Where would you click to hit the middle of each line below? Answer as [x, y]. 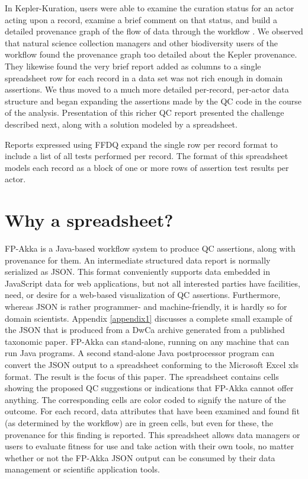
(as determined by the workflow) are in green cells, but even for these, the [139, 422]
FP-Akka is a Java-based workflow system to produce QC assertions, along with [150, 248]
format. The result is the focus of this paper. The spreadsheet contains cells [142, 376]
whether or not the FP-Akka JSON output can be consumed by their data [140, 457]
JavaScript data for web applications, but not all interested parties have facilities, [153, 283]
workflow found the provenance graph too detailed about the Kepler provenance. [151, 54]
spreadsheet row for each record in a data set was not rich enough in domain [144, 77]
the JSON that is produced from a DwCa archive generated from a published [145, 330]
